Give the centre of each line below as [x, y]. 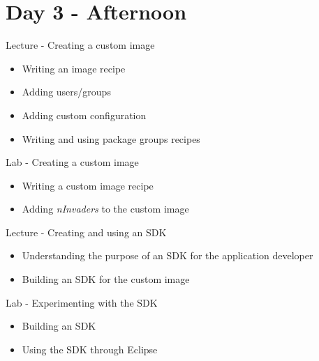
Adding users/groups [66, 92]
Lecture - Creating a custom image [80, 45]
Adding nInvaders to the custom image [105, 209]
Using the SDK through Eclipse [90, 349]
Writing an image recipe [74, 68]
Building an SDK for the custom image [106, 279]
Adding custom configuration [84, 115]
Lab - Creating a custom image [72, 162]
